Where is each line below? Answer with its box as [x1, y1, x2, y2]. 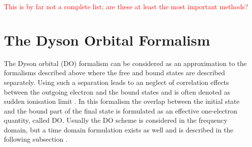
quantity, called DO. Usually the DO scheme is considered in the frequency [4, 115, 228, 125]
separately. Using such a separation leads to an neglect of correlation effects [4, 77, 229, 87]
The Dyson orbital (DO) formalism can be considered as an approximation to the [4, 58, 247, 68]
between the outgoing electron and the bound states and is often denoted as [4, 86, 231, 97]
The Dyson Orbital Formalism [4, 30, 210, 49]
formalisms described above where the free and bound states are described [4, 67, 225, 78]
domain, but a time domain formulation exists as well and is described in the [4, 124, 234, 134]
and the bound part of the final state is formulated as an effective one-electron [4, 105, 237, 115]
